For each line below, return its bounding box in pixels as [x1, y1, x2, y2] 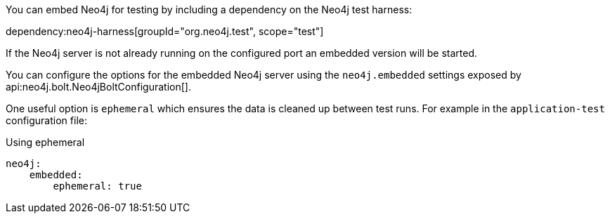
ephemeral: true [53, 180, 142, 192]
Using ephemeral [6, 136, 85, 148]
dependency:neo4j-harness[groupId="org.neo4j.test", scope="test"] [6, 25, 324, 37]
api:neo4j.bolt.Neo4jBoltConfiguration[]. [6, 81, 191, 93]
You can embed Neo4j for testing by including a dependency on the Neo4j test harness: [6, 4, 413, 15]
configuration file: [6, 114, 87, 126]
